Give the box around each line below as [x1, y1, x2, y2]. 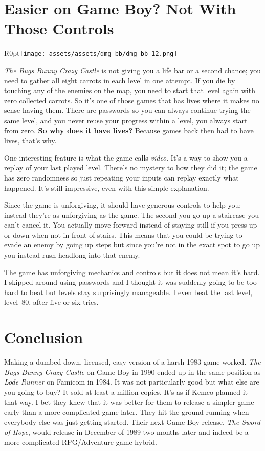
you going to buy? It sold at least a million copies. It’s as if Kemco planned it [4, 386, 248, 397]
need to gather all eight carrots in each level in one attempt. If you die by [4, 75, 235, 85]
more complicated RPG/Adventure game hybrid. [4, 436, 157, 447]
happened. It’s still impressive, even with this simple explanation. [4, 182, 209, 193]
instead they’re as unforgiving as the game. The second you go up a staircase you [4, 209, 259, 220]
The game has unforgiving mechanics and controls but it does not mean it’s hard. [4, 266, 260, 277]
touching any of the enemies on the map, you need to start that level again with [4, 85, 255, 96]
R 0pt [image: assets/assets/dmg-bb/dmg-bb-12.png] [4, 48, 178, 58]
